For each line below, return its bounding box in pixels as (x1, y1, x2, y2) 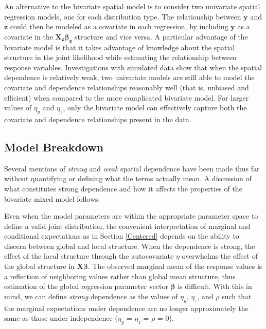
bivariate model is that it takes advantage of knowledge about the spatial (4, 42, 235, 52)
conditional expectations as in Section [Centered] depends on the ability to (4, 230, 239, 241)
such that (222, 291, 252, 301)
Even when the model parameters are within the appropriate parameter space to (4, 210, 258, 221)
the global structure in (4, 261, 75, 272)
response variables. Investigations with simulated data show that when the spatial (4, 62, 262, 72)
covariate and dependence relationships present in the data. (4, 113, 191, 124)
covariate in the (4, 31, 53, 42)
